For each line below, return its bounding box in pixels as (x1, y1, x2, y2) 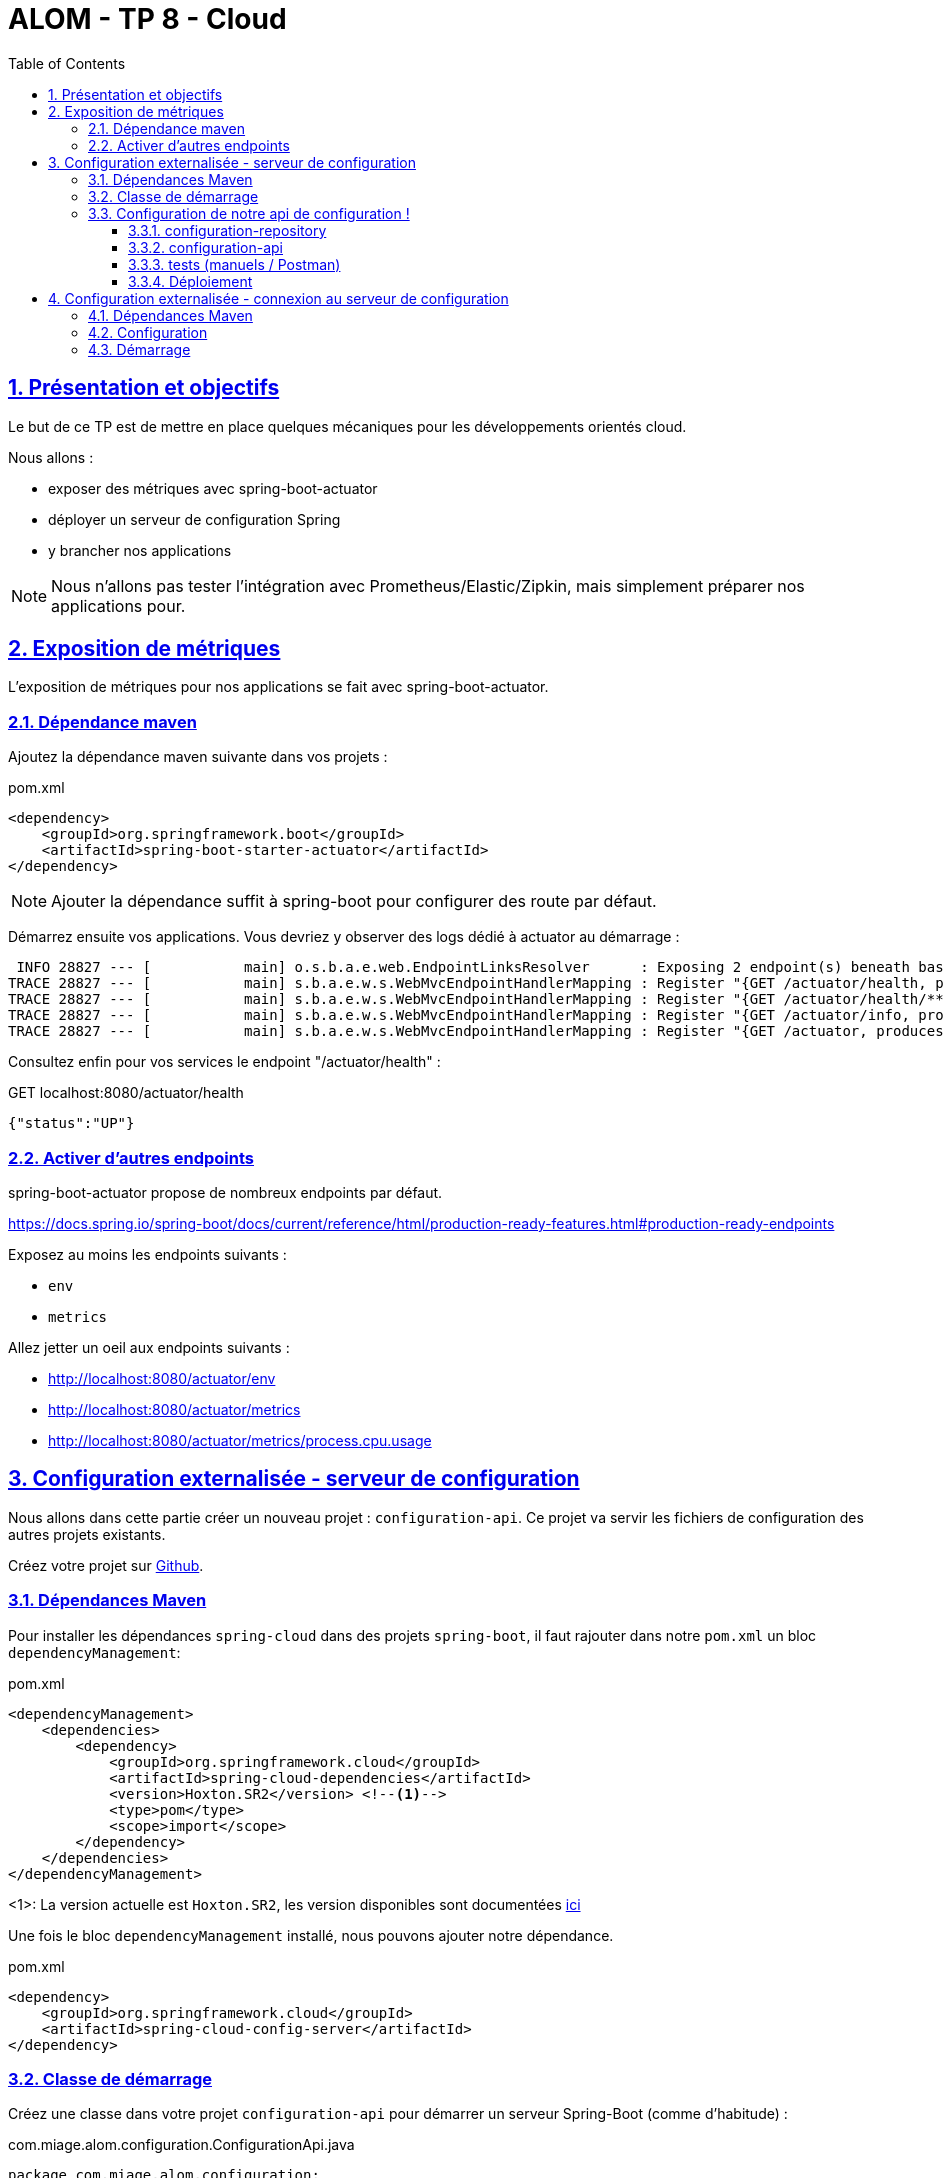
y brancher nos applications (48, 541, 232, 559)
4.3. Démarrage (88, 340, 191, 358)
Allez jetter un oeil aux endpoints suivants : (8, 1338, 290, 1356)
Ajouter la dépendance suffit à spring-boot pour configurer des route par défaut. (51, 891, 657, 912)
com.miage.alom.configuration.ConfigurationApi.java (8, 2136, 355, 2154)
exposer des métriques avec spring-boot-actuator (48, 479, 378, 497)
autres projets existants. (8, 1525, 166, 1543)
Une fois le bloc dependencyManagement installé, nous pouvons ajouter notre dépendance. (8, 1926, 614, 1944)
